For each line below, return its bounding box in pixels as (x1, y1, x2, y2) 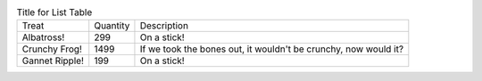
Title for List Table (16, 6, 93, 19)
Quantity (94, 20, 130, 32)
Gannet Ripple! (21, 54, 85, 67)
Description (139, 20, 189, 32)
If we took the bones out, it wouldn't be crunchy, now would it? (139, 43, 404, 55)
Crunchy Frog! (21, 43, 82, 55)
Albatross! (21, 31, 65, 44)
